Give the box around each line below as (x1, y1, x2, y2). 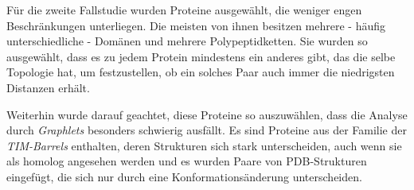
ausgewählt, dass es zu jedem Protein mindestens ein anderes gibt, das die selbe (6, 48, 396, 64)
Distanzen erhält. (6, 79, 90, 95)
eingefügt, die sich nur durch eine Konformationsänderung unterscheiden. (6, 168, 362, 184)
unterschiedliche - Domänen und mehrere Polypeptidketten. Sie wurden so (6, 33, 368, 49)
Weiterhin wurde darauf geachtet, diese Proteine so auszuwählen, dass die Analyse (6, 106, 408, 122)
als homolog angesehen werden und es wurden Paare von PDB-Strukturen (6, 153, 367, 169)
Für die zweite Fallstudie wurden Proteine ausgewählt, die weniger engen (6, 2, 362, 17)
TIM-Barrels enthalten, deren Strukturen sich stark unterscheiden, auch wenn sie (6, 137, 402, 153)
